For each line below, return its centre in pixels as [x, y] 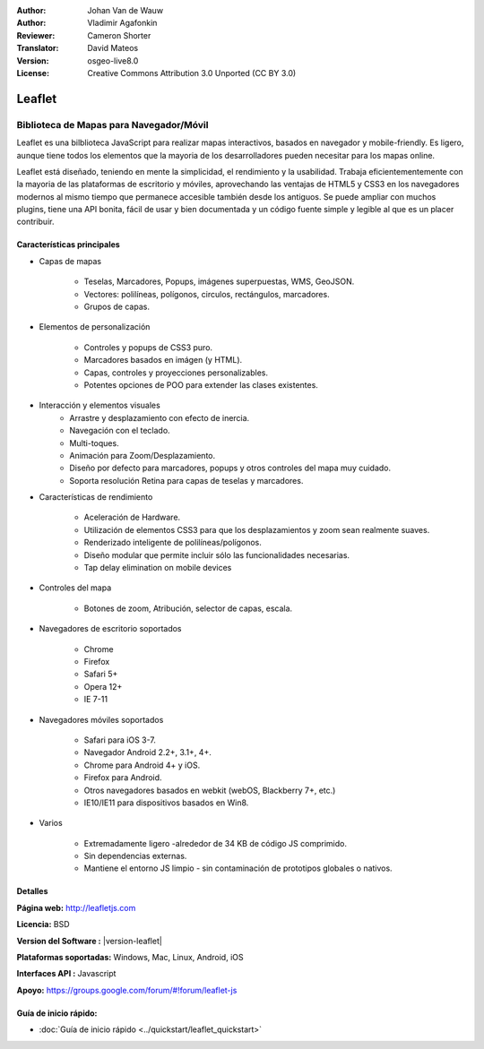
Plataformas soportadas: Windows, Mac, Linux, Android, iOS [130, 958]
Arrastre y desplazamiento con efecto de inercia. [160, 417]
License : [33, 73]
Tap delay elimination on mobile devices [158, 568]
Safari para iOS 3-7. [120, 740]
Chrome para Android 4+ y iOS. [142, 765]
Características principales [68, 245]
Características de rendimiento [96, 497]
